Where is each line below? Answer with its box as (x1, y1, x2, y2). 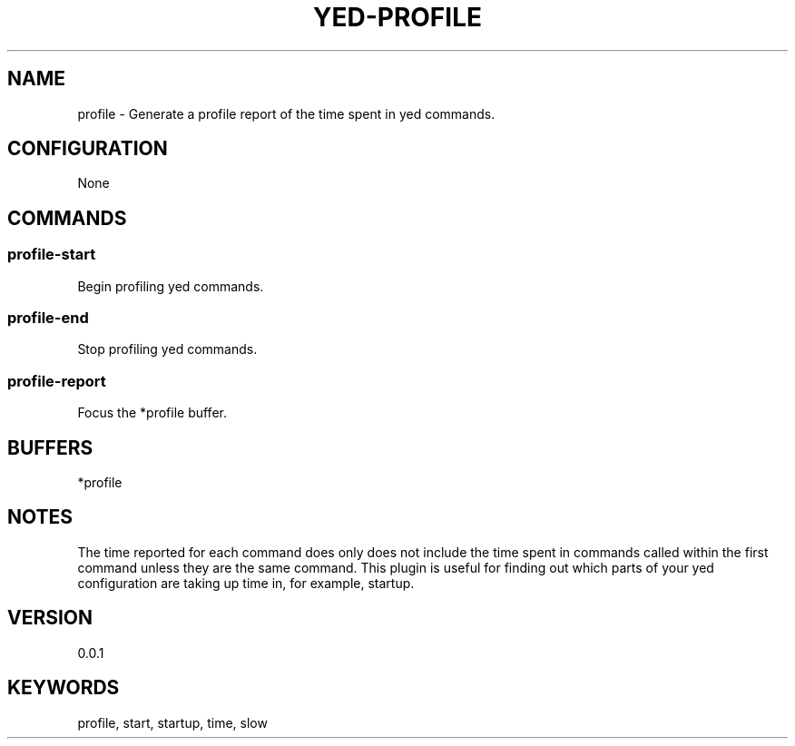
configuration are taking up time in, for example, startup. (77, 574, 415, 591)
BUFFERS (7, 436, 93, 459)
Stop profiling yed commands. (77, 341, 258, 358)
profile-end (7, 309, 89, 328)
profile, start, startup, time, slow (77, 714, 268, 731)
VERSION (7, 606, 93, 630)
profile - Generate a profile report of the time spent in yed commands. (77, 105, 496, 122)
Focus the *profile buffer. (77, 405, 227, 421)
